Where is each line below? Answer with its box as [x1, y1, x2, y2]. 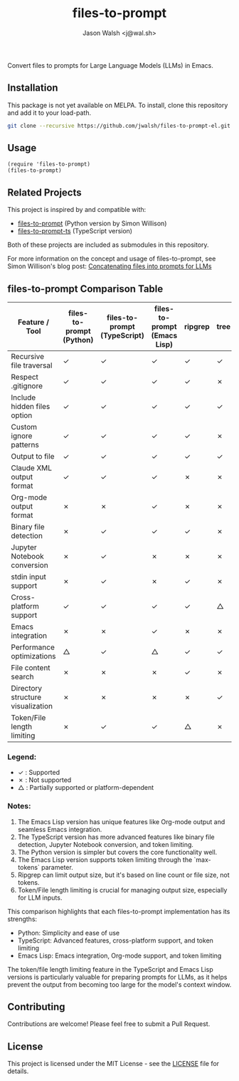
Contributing [7, 1001, 65, 1013]
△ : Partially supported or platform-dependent [17, 783, 154, 792]
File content [11, 663, 51, 673]
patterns [11, 440, 39, 450]
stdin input [11, 572, 46, 582]
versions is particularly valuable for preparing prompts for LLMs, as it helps [7, 973, 228, 981]
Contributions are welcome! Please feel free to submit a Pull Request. [7, 1020, 211, 1028]
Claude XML [11, 463, 52, 473]
